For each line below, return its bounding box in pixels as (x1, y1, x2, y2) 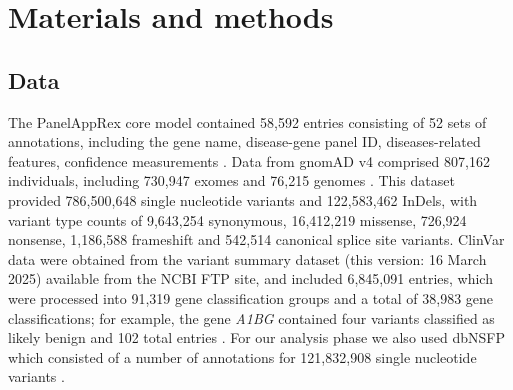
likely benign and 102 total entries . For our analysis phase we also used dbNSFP (8, 327, 506, 348)
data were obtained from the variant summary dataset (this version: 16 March (8, 248, 487, 269)
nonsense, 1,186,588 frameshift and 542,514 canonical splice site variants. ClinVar (8, 229, 505, 250)
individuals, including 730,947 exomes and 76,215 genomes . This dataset (8, 170, 455, 191)
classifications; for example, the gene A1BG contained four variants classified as (8, 307, 495, 328)
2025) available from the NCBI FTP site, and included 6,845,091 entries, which (8, 268, 493, 289)
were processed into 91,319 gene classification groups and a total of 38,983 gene (8, 287, 494, 308)
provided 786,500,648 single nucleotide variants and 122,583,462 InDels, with (8, 189, 478, 210)
